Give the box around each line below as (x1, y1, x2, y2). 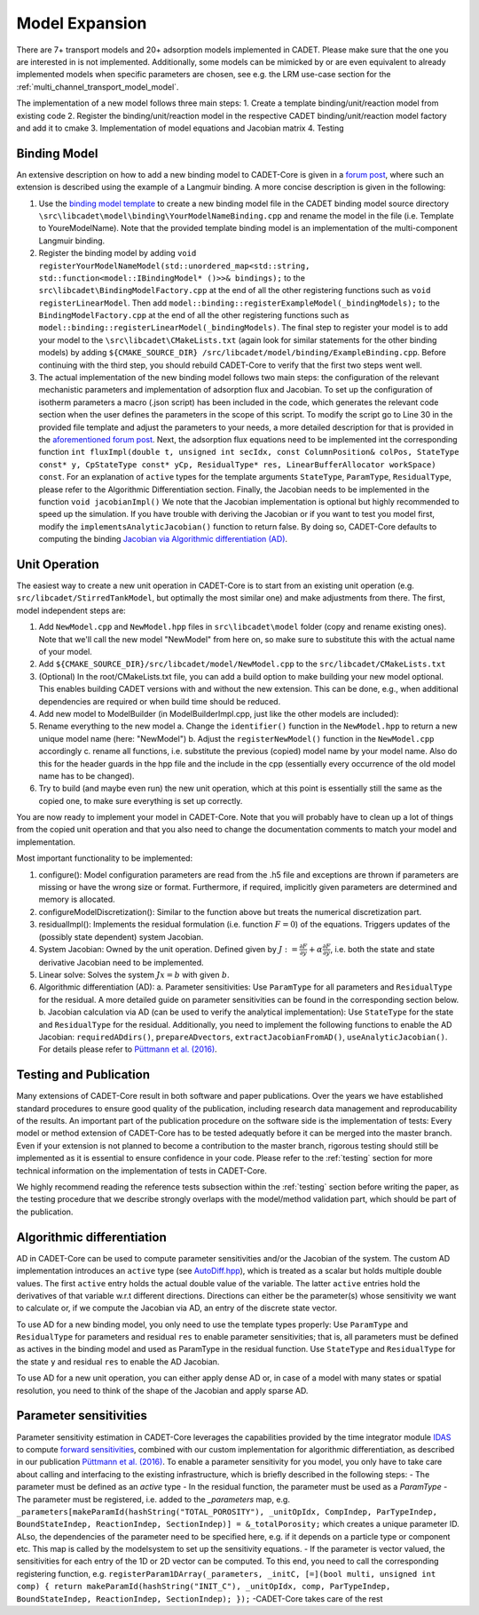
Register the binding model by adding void (38, 248, 197, 259)
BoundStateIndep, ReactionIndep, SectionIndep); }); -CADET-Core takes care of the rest (16, 1593, 383, 1603)
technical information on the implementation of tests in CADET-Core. (16, 1165, 268, 1176)
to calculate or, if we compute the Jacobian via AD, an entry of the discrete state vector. (16, 1302, 337, 1314)
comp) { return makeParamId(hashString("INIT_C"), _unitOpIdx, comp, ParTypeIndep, (16, 1581, 391, 1592)
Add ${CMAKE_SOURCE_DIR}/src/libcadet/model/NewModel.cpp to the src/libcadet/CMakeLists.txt (38, 658, 446, 670)
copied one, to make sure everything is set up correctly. (38, 795, 243, 806)
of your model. (38, 646, 92, 656)
